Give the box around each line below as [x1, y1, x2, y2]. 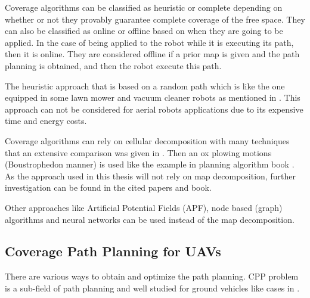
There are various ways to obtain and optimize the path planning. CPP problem [5, 270, 299, 283]
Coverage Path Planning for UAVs [5, 242, 221, 260]
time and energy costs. [5, 114, 87, 127]
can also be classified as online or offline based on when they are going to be [5, 24, 283, 37]
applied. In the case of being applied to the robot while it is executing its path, [5, 36, 294, 48]
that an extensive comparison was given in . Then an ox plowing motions [5, 146, 272, 159]
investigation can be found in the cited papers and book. [5, 181, 212, 194]
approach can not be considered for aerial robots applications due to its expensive [5, 103, 303, 115]
